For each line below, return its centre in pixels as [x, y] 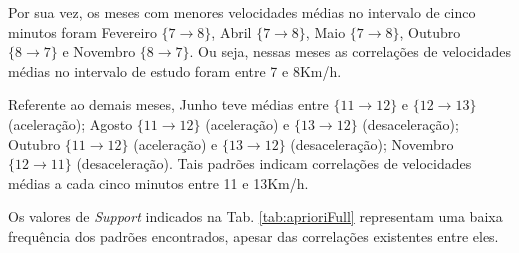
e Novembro [99, 51]
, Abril [231, 31]
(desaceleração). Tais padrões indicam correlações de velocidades [274, 163]
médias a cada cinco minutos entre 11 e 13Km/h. [158, 182]
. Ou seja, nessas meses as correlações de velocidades [350, 51]
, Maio [325, 31]
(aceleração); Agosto [70, 123]
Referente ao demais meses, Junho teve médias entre [168, 104]
